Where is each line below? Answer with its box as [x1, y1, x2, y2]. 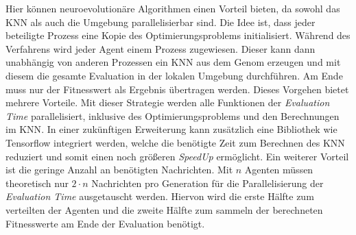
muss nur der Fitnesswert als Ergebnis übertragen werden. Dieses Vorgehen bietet [5, 82, 349, 96]
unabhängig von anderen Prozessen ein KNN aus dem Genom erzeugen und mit [5, 55, 341, 69]
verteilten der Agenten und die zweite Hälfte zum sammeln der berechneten [5, 202, 323, 217]
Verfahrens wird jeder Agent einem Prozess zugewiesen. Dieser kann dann [5, 41, 316, 55]
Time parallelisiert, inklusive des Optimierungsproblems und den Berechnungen [5, 108, 340, 123]
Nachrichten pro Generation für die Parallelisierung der [91, 175, 324, 190]
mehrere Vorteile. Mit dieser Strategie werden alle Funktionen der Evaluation [5, 95, 330, 110]
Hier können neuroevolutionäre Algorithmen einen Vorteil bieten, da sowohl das [5, 1, 340, 15]
